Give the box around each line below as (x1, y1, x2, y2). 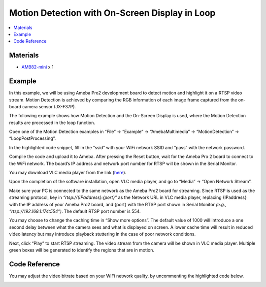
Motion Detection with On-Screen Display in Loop (9, 7, 216, 18)
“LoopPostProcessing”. (9, 135, 56, 141)
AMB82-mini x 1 (21, 64, 54, 70)
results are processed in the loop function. (9, 120, 96, 126)
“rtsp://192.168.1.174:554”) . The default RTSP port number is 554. (9, 208, 141, 214)
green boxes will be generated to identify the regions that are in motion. (9, 247, 155, 253)
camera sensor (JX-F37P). (22, 103, 76, 109)
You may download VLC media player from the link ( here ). (9, 170, 127, 176)
